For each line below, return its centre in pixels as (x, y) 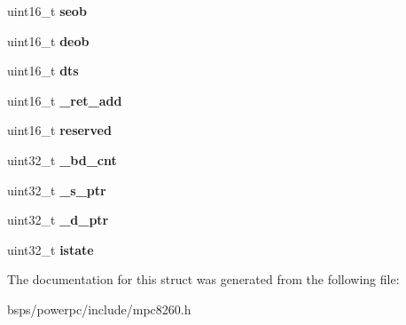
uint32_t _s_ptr (57, 190)
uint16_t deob (48, 40)
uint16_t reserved (59, 130)
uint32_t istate (51, 249)
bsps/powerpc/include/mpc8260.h (99, 309)
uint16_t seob (47, 11)
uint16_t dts (43, 71)
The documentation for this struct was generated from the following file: (203, 279)
